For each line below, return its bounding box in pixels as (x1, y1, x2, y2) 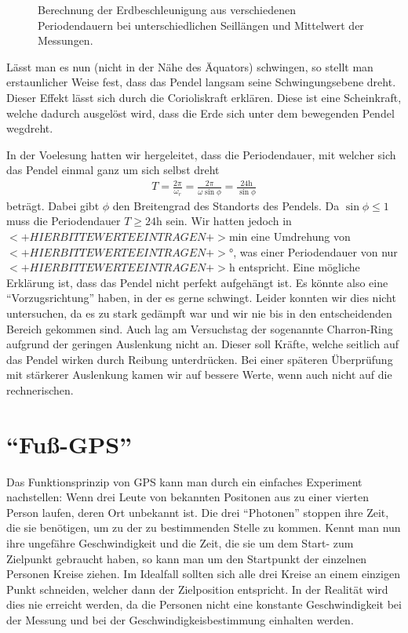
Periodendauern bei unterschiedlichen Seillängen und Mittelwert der (38, 16, 364, 33)
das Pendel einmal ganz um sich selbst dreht (6, 162, 220, 178)
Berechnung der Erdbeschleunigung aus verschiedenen (38, 2, 297, 17)
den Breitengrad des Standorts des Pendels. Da (112, 197, 340, 213)
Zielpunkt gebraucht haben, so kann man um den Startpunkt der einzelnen (6, 550, 367, 566)
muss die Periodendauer (6, 213, 121, 229)
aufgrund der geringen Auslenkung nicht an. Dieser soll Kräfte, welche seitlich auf (6, 336, 399, 352)
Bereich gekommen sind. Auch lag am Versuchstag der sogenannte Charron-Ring (6, 320, 393, 337)
